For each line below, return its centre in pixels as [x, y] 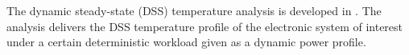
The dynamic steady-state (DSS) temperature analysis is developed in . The [194, 10]
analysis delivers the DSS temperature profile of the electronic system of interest [205, 26]
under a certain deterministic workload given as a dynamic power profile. [186, 42]
